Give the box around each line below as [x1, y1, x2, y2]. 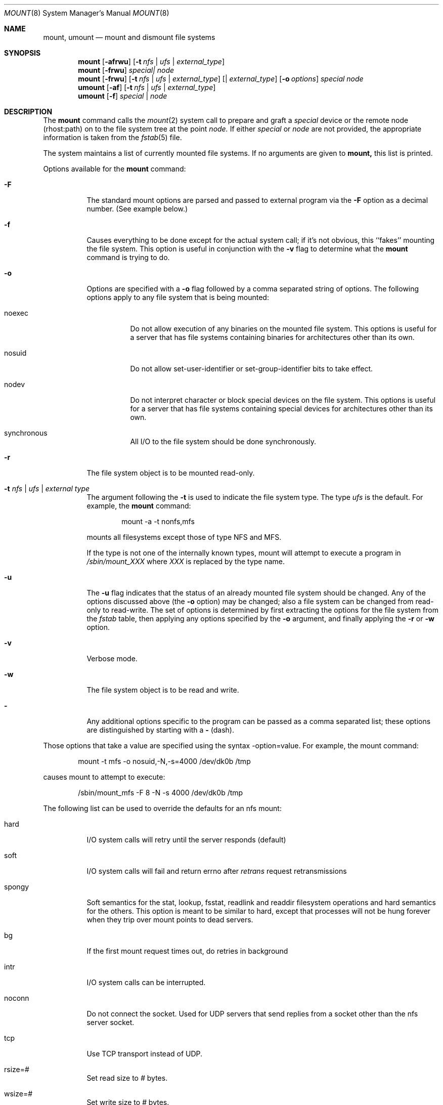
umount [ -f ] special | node [78, 92, 167, 100]
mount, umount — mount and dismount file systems [43, 33, 215, 41]
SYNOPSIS [4, 49, 41, 57]
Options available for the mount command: [43, 164, 186, 173]
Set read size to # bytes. [86, 1074, 168, 1082]
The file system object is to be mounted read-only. [86, 469, 255, 477]
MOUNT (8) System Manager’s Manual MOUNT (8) [4, 9, 169, 17]
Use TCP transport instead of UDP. [86, 1049, 203, 1058]
